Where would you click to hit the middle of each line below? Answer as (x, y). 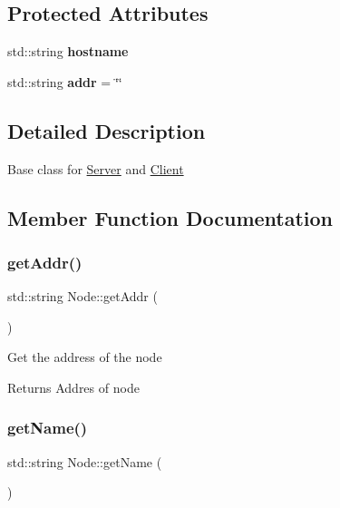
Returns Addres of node (73, 387)
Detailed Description (107, 130)
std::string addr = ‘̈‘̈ (65, 81)
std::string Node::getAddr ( (83, 296)
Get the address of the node (85, 357)
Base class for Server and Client (96, 168)
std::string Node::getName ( (85, 461)
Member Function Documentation (170, 217)
